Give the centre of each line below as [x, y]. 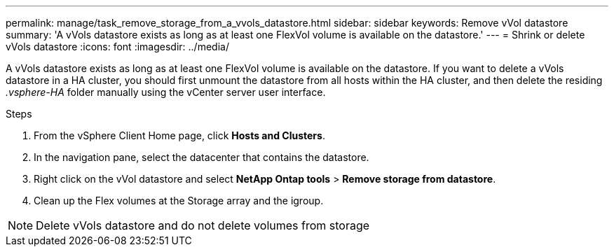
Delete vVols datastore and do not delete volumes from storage [203, 225]
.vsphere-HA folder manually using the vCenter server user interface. [166, 92]
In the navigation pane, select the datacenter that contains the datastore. [202, 157]
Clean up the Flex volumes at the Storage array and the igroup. [179, 201]
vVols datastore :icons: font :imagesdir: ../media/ [117, 47]
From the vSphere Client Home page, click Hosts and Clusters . [179, 135]
